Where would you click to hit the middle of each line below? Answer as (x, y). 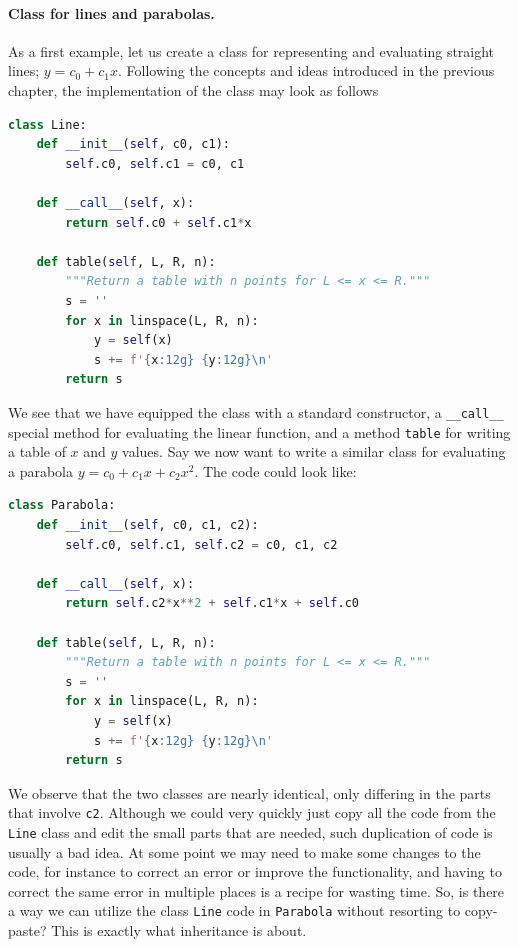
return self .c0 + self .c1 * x (158, 222)
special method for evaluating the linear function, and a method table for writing (259, 431)
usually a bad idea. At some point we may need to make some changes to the (244, 851)
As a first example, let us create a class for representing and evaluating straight (251, 50)
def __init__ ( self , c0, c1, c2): (147, 524)
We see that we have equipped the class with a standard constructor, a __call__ (256, 411)
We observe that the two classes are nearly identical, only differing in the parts (249, 792)
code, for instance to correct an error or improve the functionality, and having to (255, 871)
